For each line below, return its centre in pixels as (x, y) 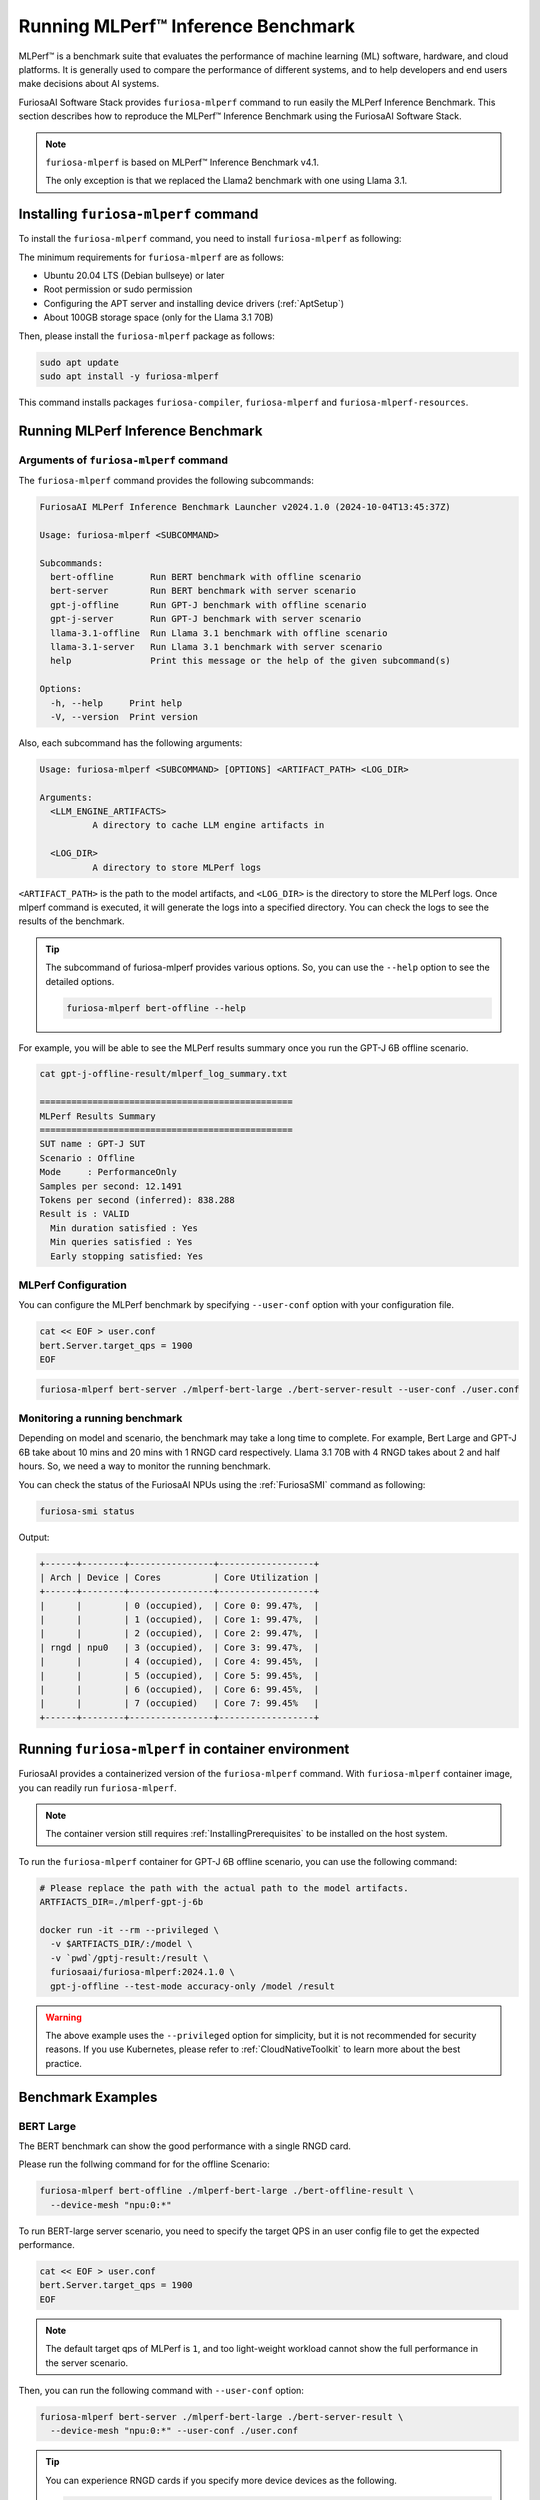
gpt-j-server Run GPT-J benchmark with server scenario (206, 619)
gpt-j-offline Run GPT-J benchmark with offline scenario (208, 604)
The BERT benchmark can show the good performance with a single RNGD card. (185, 2146)
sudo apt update (79, 362)
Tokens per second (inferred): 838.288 (137, 1200)
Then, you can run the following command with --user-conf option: (161, 2390)
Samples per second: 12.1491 (111, 1186)
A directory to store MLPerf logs (176, 867)
